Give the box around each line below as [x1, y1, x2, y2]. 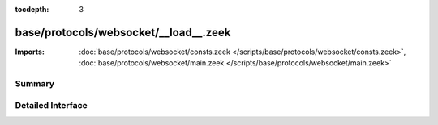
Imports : [15, 47, 45, 56]
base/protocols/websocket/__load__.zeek [15, 25, 231, 40]
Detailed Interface [15, 99, 88, 110]
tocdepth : [15, 5, 49, 14]
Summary [15, 78, 55, 90]
